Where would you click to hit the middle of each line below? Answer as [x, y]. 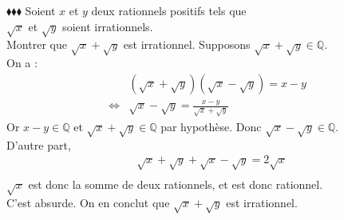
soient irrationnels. [108, 26]
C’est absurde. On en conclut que [88, 202]
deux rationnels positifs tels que [169, 10]
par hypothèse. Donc [211, 127]
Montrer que [37, 44]
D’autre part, [39, 144]
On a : [22, 63]
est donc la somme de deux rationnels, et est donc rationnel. [176, 184]
